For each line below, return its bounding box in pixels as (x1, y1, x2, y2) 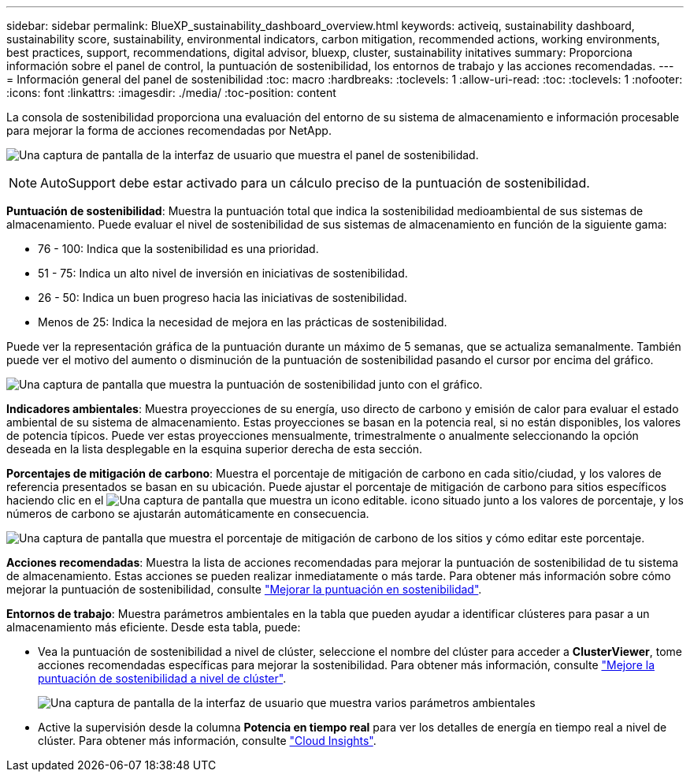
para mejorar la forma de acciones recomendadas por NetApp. (6, 124, 332, 137)
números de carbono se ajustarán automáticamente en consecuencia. (6, 507, 369, 520)
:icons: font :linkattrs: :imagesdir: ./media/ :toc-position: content (6, 86, 336, 99)
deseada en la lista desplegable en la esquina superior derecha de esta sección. (6, 442, 423, 456)
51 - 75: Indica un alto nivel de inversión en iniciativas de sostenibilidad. (38, 266, 408, 280)
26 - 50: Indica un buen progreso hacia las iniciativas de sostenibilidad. (38, 291, 407, 304)
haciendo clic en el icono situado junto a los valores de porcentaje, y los (6, 493, 684, 507)
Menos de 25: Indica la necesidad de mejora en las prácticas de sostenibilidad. (38, 315, 447, 329)
